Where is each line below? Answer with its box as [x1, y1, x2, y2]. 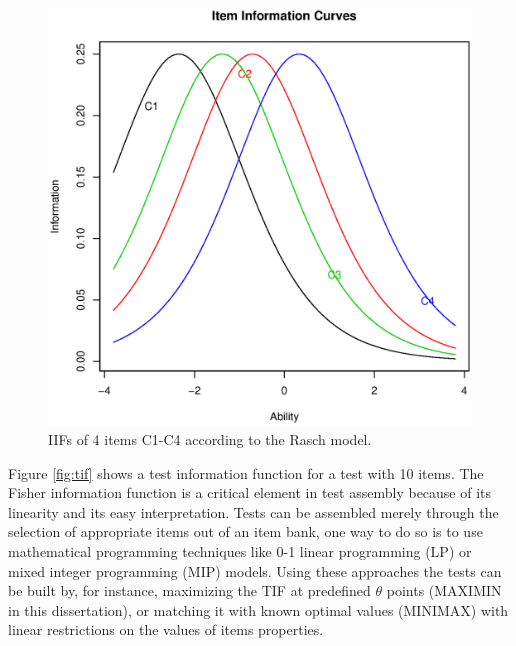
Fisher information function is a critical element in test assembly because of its [8, 482, 492, 503]
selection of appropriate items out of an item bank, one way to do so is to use [8, 521, 483, 542]
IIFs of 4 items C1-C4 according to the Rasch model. [48, 428, 372, 449]
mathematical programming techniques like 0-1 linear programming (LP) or [8, 540, 472, 561]
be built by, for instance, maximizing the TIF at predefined [8, 580, 371, 601]
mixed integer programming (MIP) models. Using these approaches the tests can [8, 560, 502, 581]
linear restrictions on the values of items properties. [8, 619, 324, 640]
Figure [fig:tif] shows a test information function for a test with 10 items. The [8, 462, 484, 483]
